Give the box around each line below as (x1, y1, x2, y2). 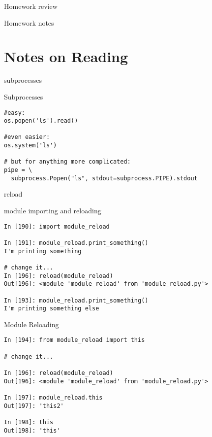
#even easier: (4, 134, 50, 141)
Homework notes (4, 17, 54, 28)
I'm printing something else (4, 305, 99, 312)
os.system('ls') (4, 142, 57, 149)
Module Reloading (4, 319, 59, 329)
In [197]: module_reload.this (4, 394, 103, 401)
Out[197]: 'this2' (4, 402, 64, 409)
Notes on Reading (4, 46, 128, 67)
